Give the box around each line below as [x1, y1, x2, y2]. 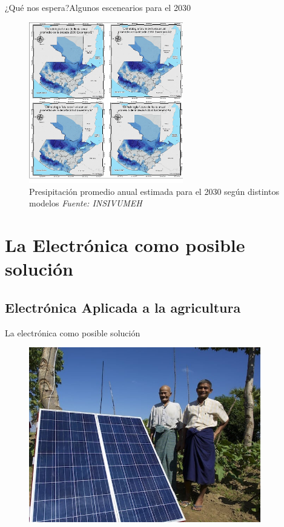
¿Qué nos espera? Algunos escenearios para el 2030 [5, 1, 191, 13]
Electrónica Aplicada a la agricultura [5, 297, 241, 316]
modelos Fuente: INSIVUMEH [29, 197, 142, 209]
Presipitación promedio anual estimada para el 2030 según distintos [29, 185, 279, 197]
